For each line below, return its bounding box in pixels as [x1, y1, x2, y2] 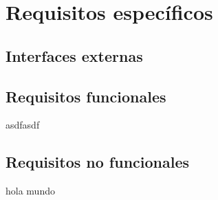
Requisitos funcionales [6, 85, 166, 107]
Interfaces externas [6, 45, 143, 66]
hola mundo [6, 184, 55, 198]
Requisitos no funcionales [6, 151, 190, 173]
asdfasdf [6, 118, 40, 132]
